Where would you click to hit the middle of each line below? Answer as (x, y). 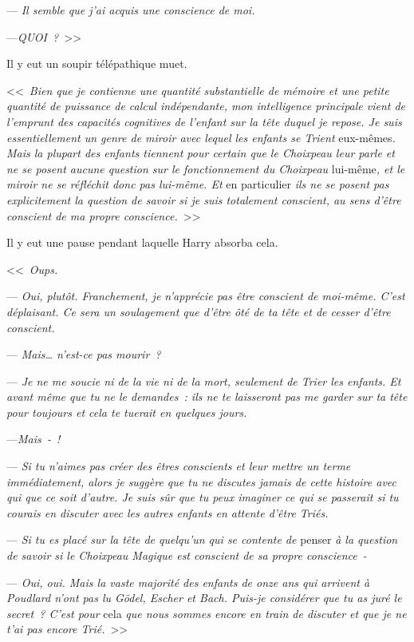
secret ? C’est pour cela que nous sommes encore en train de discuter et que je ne (207, 613)
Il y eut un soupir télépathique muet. (97, 63)
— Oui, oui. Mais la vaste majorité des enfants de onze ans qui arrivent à (188, 582)
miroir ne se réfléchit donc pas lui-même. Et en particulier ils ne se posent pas (198, 184)
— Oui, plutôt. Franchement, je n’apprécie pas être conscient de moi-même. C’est (206, 296)
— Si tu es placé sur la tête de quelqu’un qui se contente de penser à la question (202, 539)
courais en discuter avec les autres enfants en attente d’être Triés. (168, 512)
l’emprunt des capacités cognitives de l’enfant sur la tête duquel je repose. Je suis (204, 121)
